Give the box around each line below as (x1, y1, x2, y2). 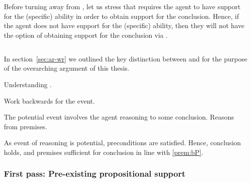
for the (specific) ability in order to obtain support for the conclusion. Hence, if (4, 11, 239, 21)
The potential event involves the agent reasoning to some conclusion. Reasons (4, 112, 234, 122)
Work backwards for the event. (4, 95, 95, 106)
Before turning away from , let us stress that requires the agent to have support (4, 1, 241, 11)
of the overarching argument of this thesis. (4, 63, 129, 73)
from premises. (4, 121, 47, 131)
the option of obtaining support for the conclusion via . (4, 30, 168, 40)
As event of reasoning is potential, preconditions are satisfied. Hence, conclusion (4, 137, 241, 148)
